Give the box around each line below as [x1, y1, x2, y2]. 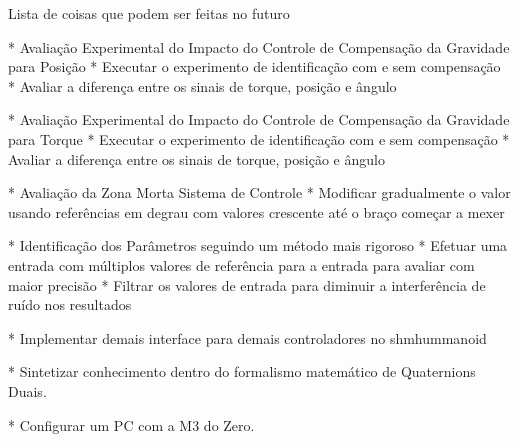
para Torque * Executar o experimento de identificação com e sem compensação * [8, 128, 510, 149]
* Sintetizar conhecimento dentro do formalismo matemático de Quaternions [8, 361, 476, 382]
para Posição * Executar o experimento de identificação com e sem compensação [8, 56, 501, 77]
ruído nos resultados [8, 294, 132, 315]
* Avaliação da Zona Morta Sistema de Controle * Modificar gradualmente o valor [8, 182, 511, 203]
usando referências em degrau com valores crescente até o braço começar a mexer [8, 201, 505, 222]
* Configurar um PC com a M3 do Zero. [8, 414, 255, 435]
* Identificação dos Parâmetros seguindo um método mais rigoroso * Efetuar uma [8, 235, 508, 256]
